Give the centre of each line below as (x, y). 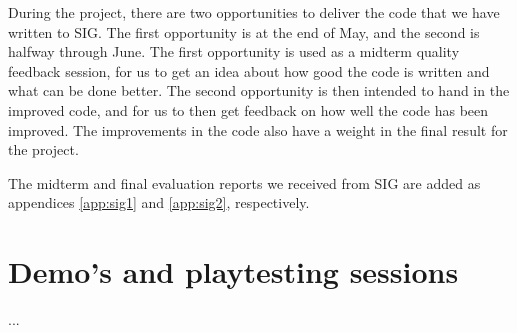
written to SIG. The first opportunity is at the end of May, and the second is (244, 31)
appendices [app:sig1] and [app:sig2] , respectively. (159, 202)
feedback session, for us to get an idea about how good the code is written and (249, 70)
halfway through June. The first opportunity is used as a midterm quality (234, 51)
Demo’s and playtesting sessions (233, 271)
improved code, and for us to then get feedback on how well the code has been (248, 109)
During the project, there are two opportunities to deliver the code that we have (254, 12)
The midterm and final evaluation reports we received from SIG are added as (244, 182)
